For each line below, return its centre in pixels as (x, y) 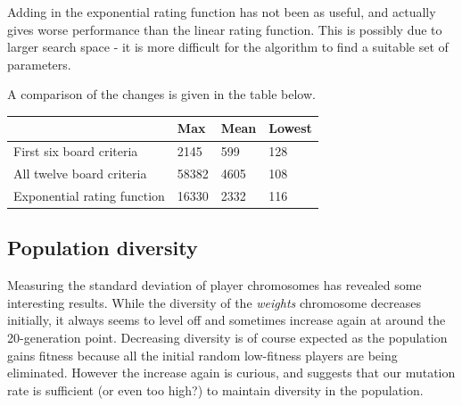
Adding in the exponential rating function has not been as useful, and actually (222, 12)
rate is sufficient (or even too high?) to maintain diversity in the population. (215, 389)
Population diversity (103, 248)
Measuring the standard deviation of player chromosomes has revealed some (214, 285)
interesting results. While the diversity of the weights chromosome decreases (214, 302)
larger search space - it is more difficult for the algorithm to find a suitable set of (228, 47)
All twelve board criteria (80, 174)
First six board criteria (76, 151)
